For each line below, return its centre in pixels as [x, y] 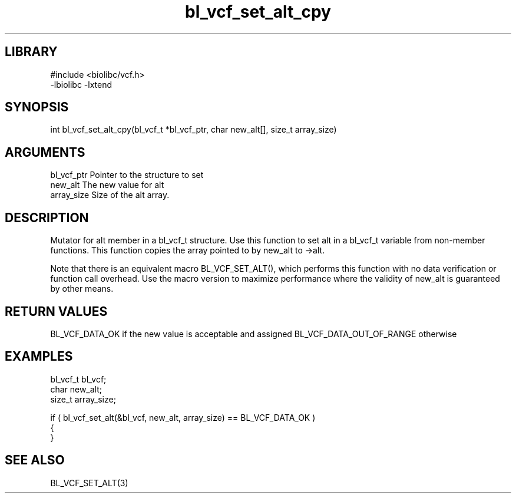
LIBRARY [31, 52]
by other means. [82, 289]
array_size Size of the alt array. [110, 195]
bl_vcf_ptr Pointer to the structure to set [127, 175]
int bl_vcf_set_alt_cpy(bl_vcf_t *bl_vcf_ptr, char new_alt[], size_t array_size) [193, 130]
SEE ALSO [35, 460]
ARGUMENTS [45, 152]
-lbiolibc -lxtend [81, 84]
